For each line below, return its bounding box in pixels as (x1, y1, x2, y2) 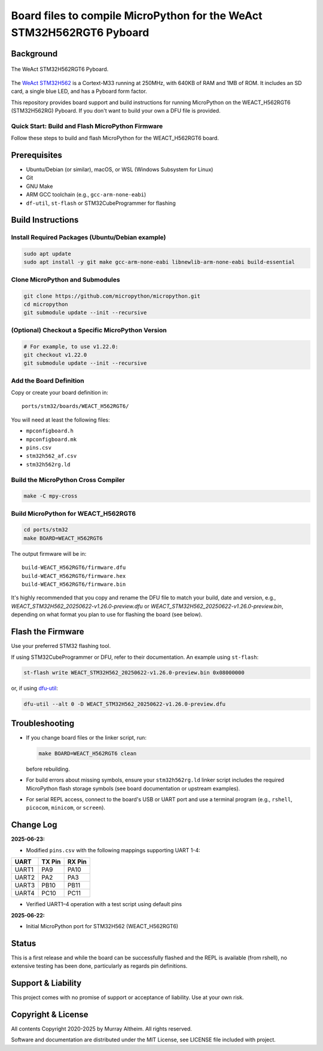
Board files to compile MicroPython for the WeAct (11, 9, 263, 22)
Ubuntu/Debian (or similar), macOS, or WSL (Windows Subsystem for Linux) (26, 165, 214, 173)
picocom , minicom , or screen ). (26, 804, 106, 811)
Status (11, 938, 36, 949)
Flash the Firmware (11, 626, 84, 637)
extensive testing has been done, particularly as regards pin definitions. (11, 962, 188, 970)
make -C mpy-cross (23, 493, 78, 499)
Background (11, 49, 58, 59)
